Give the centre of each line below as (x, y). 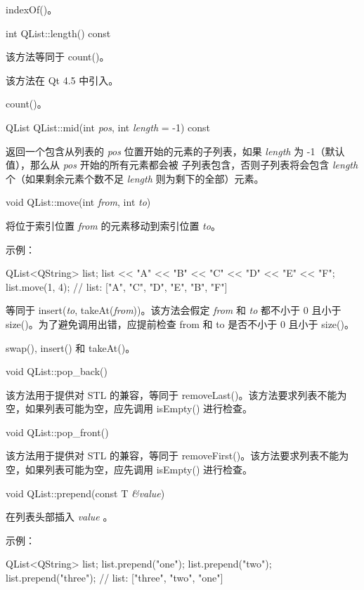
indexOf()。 (32, 9)
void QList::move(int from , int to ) (78, 202)
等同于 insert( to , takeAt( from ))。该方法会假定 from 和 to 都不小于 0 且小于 (174, 310)
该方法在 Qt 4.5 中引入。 (62, 80)
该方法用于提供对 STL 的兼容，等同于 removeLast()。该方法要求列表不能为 (176, 394)
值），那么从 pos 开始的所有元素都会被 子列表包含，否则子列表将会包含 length (182, 165)
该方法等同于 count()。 (58, 57)
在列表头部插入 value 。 (59, 517)
